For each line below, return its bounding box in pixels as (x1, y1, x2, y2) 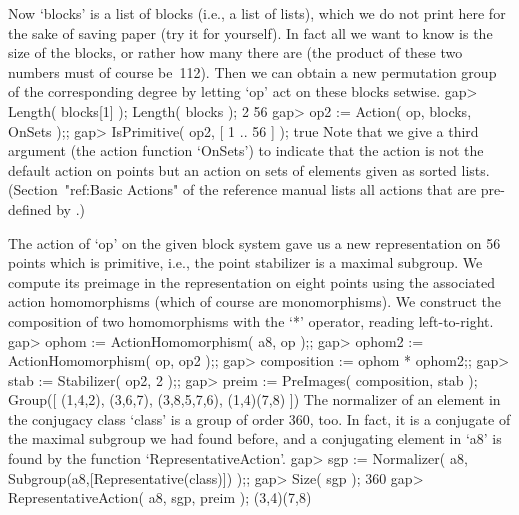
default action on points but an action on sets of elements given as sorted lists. (8, 159, 490, 180)
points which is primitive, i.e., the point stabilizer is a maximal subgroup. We (8, 252, 483, 273)
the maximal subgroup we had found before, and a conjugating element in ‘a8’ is (8, 428, 502, 449)
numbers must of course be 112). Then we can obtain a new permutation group (8, 61, 497, 82)
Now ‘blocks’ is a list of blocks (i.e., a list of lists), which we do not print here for (8, 3, 506, 23)
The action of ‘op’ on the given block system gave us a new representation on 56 (8, 232, 501, 253)
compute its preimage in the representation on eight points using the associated (8, 271, 496, 292)
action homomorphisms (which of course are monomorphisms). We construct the (8, 291, 501, 312)
